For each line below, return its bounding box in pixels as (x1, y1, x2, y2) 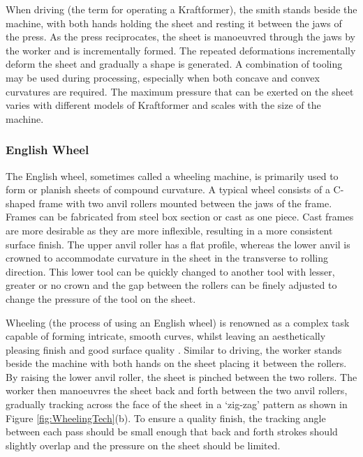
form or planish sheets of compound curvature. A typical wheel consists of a (6, 182, 330, 197)
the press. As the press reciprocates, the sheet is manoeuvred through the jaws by (6, 29, 355, 44)
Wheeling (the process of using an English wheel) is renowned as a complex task (6, 315, 350, 329)
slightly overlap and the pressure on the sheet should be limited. (6, 437, 281, 452)
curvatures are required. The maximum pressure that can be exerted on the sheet (6, 84, 354, 98)
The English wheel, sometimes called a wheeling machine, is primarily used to (6, 168, 339, 183)
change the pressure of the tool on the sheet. (6, 291, 196, 306)
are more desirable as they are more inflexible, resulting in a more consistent (6, 223, 333, 237)
